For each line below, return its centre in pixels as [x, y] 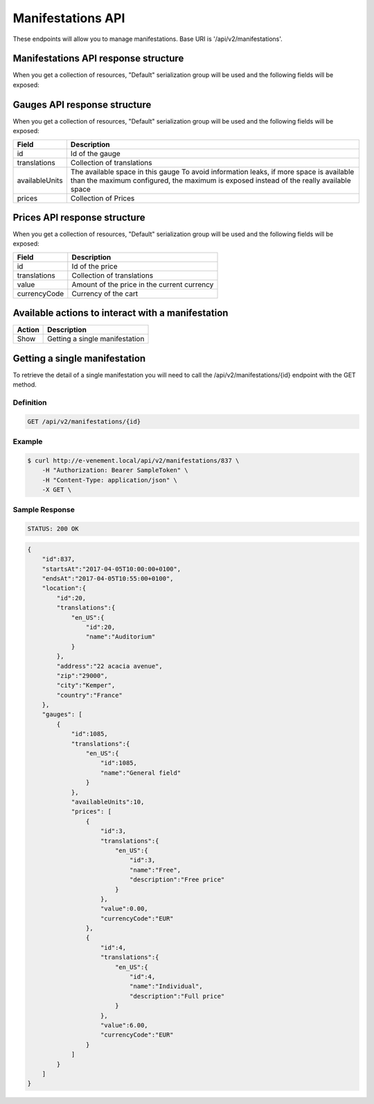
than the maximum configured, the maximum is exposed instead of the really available [211, 180]
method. [25, 384]
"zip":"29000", [82, 676]
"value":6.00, [124, 1025]
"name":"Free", [155, 870]
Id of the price [95, 266]
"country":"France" [89, 695]
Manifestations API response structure [98, 59]
